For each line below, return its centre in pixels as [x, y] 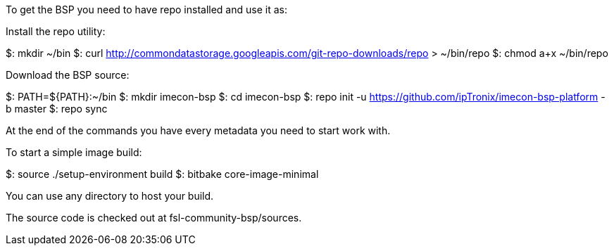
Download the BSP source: [68, 75]
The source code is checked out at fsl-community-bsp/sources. [154, 218]
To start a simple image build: [74, 152]
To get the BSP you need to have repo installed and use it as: [146, 9]
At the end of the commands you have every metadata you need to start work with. [198, 130]
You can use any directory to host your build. [110, 196]
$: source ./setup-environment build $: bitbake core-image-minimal [162, 174]
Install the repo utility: [56, 31]
